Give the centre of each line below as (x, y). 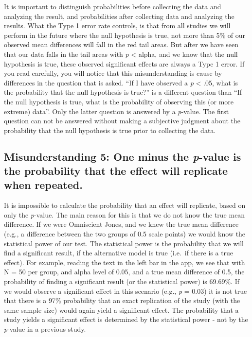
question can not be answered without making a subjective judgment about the (122, 121)
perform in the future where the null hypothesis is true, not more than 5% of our (125, 35)
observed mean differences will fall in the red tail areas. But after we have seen (121, 44)
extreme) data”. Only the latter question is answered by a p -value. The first (117, 111)
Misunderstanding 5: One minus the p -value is (123, 156)
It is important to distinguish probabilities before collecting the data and (113, 6)
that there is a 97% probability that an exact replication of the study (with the (122, 300)
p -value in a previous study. (45, 329)
